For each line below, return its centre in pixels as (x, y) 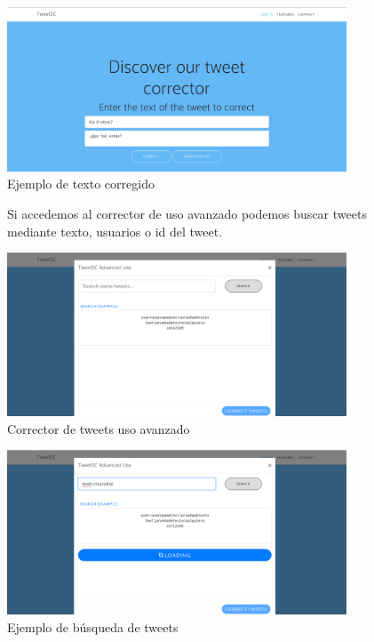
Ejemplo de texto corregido (81, 184)
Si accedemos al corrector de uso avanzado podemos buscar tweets (187, 214)
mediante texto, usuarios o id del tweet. (115, 231)
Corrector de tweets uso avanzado (99, 428)
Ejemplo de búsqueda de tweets (93, 626)
